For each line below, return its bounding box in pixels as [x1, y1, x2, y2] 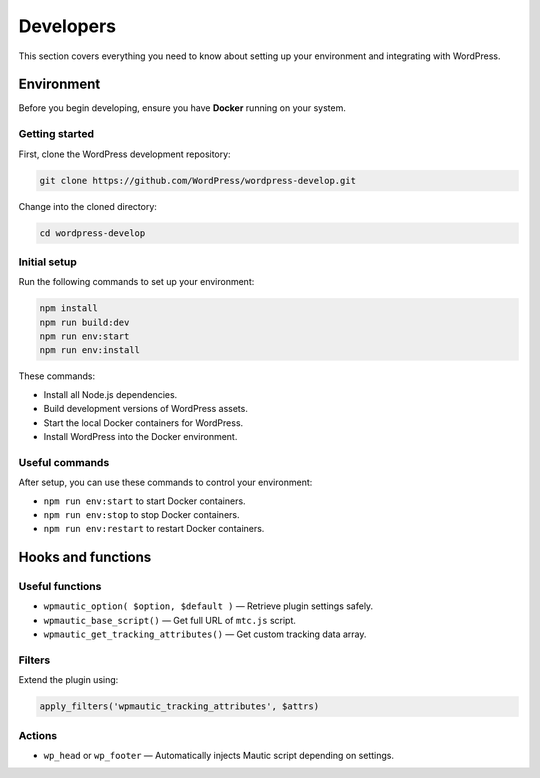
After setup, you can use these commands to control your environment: [18, 476, 313, 489]
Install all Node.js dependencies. [43, 388, 178, 400]
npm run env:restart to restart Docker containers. [43, 523, 265, 535]
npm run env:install [39, 345, 140, 356]
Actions [18, 728, 58, 742]
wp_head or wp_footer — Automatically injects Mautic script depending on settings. [43, 750, 395, 762]
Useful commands [18, 455, 110, 469]
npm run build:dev [39, 316, 130, 328]
